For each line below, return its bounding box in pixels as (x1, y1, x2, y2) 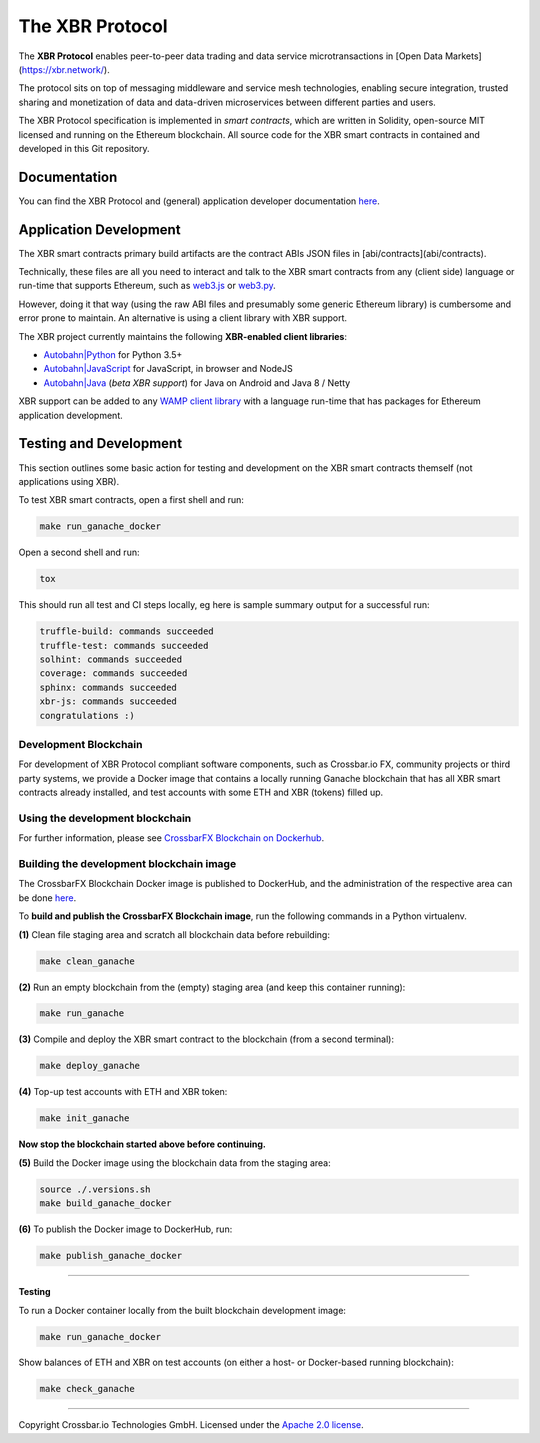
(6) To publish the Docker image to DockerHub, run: (18, 1223, 233, 1235)
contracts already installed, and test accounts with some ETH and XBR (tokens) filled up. (18, 786, 384, 799)
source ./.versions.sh (39, 1183, 151, 1195)
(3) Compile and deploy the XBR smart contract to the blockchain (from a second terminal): (18, 1033, 395, 1045)
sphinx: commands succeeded (39, 681, 177, 693)
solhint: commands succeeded (39, 654, 183, 665)
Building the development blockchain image (18, 856, 237, 870)
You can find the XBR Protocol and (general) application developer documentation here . (18, 195, 380, 207)
